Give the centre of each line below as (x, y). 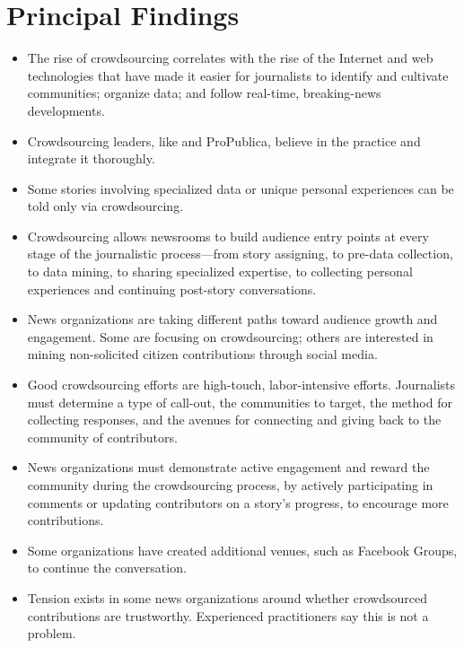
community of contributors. (102, 437)
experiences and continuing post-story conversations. (172, 289)
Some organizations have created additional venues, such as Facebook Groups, (242, 550)
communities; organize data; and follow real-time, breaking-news (204, 93)
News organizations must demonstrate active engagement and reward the (228, 467)
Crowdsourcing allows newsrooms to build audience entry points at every (228, 236)
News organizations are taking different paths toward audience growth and (232, 319)
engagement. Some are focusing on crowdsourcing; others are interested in (230, 336)
